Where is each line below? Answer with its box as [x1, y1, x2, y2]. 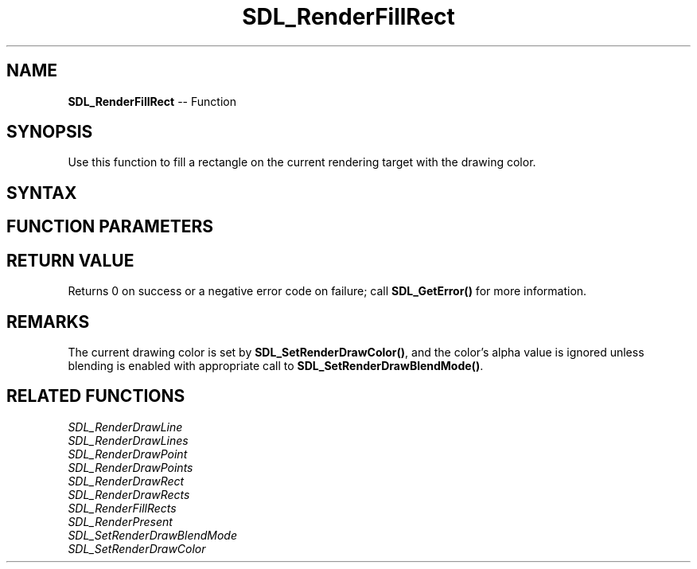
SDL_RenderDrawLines [68, 433, 189, 447]
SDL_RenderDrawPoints [68, 460, 193, 474]
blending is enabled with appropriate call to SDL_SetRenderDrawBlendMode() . [68, 358, 484, 372]
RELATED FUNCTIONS [6, 386, 185, 407]
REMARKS [6, 311, 90, 332]
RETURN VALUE [6, 250, 134, 271]
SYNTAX [6, 182, 77, 203]
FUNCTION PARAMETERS [6, 216, 213, 237]
